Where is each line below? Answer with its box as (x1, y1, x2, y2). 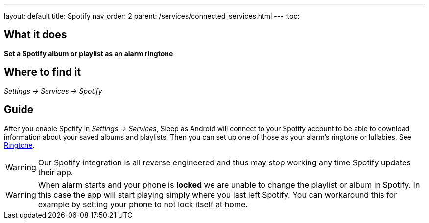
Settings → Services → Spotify (4, 86, 102, 95)
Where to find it (4, 66, 81, 79)
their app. (38, 167, 73, 177)
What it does (4, 28, 67, 41)
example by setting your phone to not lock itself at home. (38, 199, 248, 209)
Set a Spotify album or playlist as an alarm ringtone (4, 49, 173, 58)
